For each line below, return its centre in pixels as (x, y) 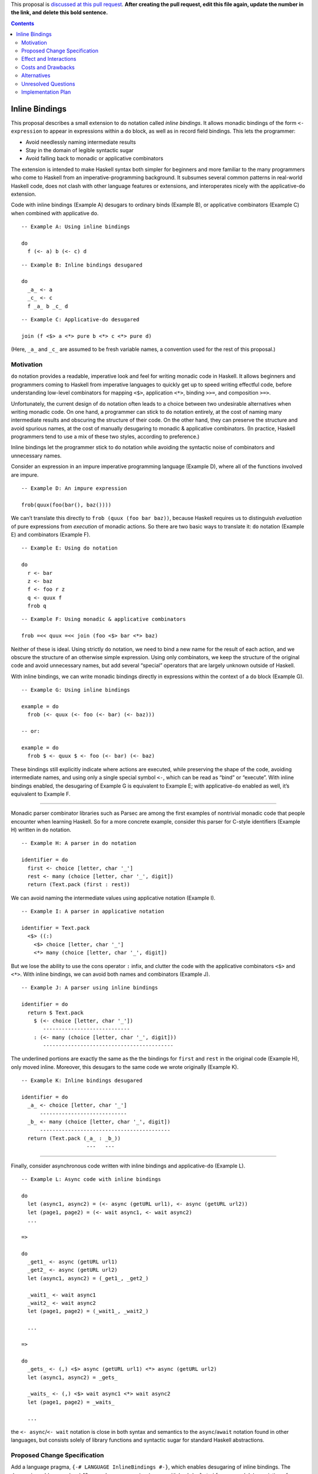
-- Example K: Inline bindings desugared (82, 1081)
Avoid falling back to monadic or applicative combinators (95, 159)
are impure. (25, 475)
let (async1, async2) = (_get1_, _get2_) (88, 1278)
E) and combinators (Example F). (51, 534)
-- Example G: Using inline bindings (76, 690)
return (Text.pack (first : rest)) (79, 885)
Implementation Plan (46, 92)
